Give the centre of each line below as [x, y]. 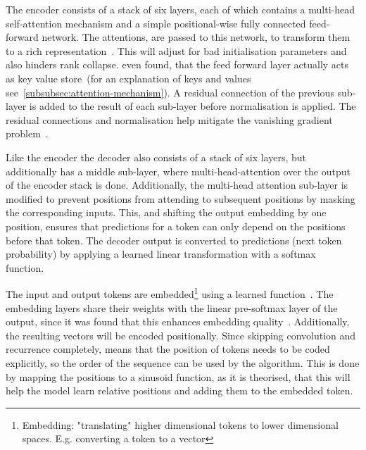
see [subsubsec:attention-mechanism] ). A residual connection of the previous [170, 92]
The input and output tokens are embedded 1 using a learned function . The [170, 293]
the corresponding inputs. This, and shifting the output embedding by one [166, 212]
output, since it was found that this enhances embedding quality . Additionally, [178, 321]
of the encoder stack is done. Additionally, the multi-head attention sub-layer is [177, 185]
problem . [27, 133]
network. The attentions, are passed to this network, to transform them [196, 37]
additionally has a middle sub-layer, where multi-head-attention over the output [178, 171]
